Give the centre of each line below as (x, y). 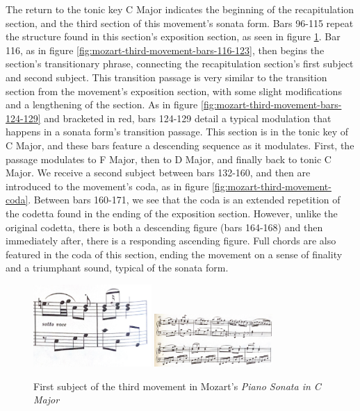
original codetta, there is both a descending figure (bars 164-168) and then (164, 227)
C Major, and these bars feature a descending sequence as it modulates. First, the (180, 145)
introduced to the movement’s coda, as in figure (107, 186)
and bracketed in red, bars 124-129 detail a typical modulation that (188, 118)
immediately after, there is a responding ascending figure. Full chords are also (171, 241)
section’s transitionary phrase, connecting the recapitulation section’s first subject (180, 64)
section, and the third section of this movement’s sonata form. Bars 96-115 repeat (180, 23)
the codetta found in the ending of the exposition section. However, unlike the (172, 213)
